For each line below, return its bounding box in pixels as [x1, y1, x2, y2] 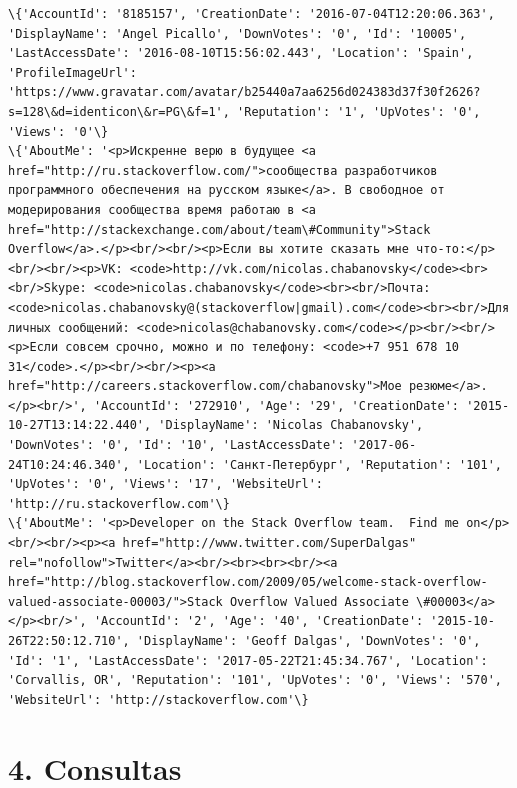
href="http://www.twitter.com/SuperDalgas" [122, 536, 417, 551]
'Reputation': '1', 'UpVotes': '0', [237, 104, 481, 119]
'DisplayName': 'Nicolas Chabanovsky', [158, 418, 424, 433]
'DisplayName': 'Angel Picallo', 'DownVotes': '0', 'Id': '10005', [8, 26, 467, 41]
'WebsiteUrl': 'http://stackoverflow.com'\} [8, 692, 309, 707]
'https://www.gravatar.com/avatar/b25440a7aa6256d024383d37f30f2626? [8, 85, 481, 100]
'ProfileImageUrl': [8, 65, 137, 80]
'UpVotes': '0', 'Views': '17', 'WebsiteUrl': [8, 477, 323, 492]
